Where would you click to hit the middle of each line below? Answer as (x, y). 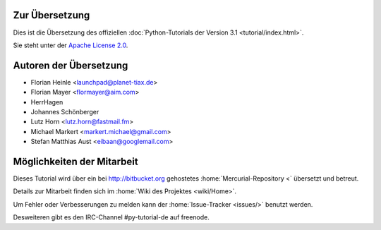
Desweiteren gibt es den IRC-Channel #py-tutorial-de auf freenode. (111, 217)
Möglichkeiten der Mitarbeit (75, 161)
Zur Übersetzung (52, 15)
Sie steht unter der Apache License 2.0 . (71, 45)
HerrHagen (47, 102)
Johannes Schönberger (65, 111)
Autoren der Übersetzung (71, 65)
